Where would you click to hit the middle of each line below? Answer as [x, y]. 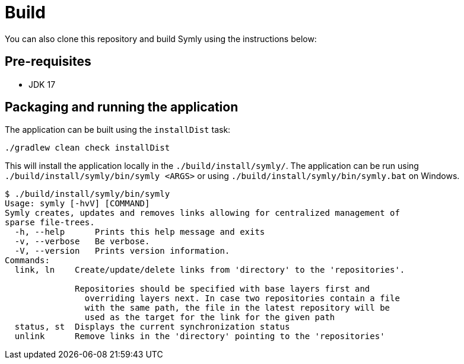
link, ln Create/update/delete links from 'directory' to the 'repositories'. [210, 270]
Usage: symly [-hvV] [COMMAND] [77, 204]
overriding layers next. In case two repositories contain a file [242, 298]
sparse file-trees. [50, 223]
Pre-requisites [48, 62]
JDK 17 [42, 84]
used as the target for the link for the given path [210, 317]
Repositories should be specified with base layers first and [223, 289]
